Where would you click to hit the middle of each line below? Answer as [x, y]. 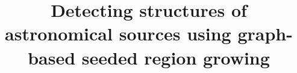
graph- [265, 33]
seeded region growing [176, 57]
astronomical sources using [118, 33]
